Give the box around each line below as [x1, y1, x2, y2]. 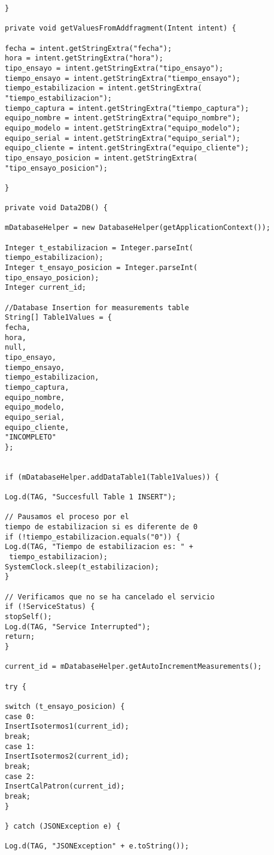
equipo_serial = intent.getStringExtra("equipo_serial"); [5, 134, 240, 142]
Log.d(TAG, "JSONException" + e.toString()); [5, 842, 189, 851]
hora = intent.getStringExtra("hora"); [5, 54, 163, 63]
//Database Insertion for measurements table [5, 303, 189, 312]
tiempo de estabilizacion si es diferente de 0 [5, 523, 198, 532]
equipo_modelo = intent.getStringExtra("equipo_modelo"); [5, 123, 240, 132]
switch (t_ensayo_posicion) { [5, 702, 125, 711]
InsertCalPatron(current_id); [5, 782, 125, 791]
